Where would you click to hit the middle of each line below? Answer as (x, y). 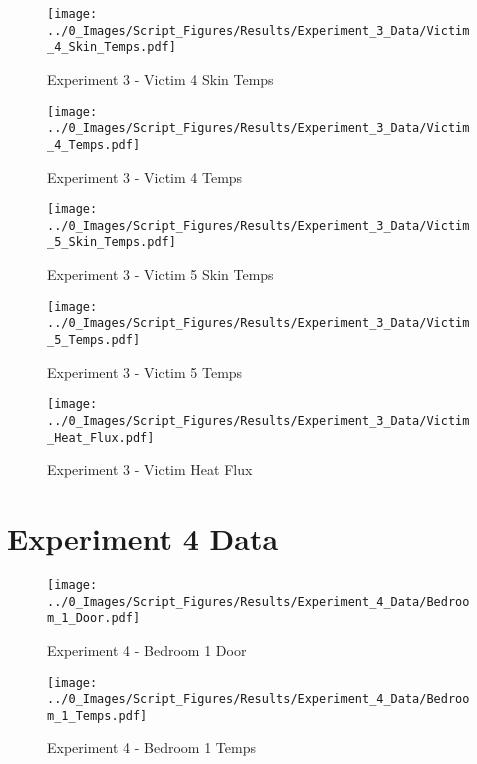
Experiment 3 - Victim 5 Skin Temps (160, 274)
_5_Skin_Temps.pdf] (111, 242)
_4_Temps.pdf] (94, 144)
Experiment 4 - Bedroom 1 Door (147, 649)
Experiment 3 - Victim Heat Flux (150, 469)
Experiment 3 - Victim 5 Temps (145, 371)
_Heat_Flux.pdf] (101, 437)
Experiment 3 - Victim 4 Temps (145, 176)
